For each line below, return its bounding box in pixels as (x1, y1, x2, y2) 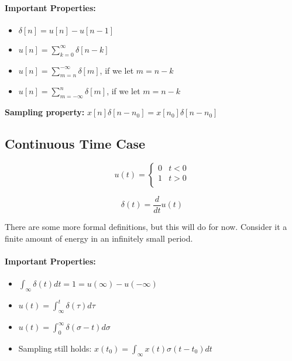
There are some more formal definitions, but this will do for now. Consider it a (5, 221, 287, 233)
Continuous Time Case (5, 135, 146, 153)
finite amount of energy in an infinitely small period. (5, 232, 193, 244)
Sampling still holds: (18, 342, 92, 354)
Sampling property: (5, 106, 85, 118)
